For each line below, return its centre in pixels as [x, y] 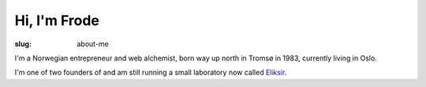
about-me [93, 44]
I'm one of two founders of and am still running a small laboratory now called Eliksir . [151, 72]
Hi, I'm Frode [57, 20]
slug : [23, 44]
